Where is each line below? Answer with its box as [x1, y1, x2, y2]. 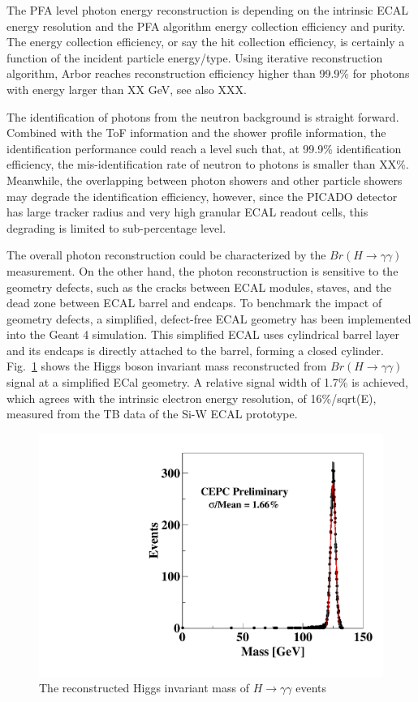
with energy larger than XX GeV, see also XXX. [6, 80, 247, 97]
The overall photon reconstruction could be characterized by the [6, 246, 326, 263]
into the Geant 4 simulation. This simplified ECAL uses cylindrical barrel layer [6, 326, 400, 343]
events [295, 679, 327, 696]
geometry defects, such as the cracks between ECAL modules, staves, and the [6, 278, 392, 295]
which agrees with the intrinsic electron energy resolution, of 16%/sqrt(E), [6, 389, 377, 406]
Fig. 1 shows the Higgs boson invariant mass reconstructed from [6, 357, 327, 375]
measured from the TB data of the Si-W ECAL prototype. [6, 405, 298, 422]
